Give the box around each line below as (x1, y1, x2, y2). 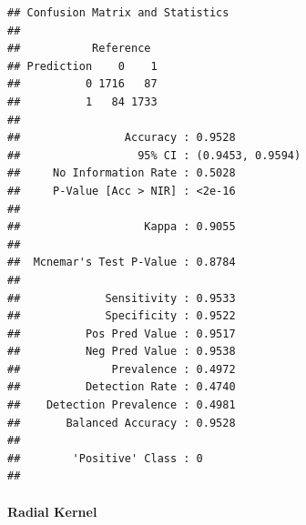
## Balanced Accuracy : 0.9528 (7, 416, 236, 429)
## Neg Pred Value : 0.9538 (7, 345, 236, 358)
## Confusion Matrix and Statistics (7, 6, 229, 19)
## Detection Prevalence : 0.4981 (7, 399, 236, 412)
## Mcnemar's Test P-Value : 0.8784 (7, 256, 236, 269)
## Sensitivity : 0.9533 (7, 291, 236, 305)
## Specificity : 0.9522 (7, 309, 236, 323)
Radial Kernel (7, 501, 97, 520)
